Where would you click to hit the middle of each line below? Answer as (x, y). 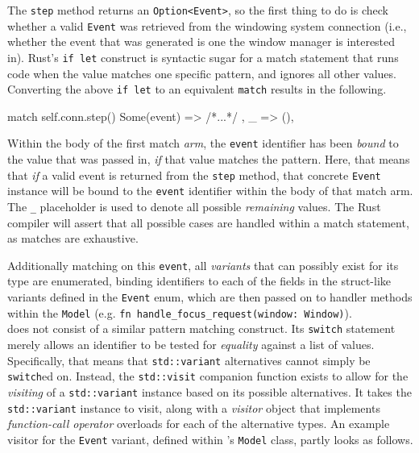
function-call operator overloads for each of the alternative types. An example (199, 424)
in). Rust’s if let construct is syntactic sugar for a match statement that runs (203, 57)
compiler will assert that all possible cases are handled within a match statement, (208, 222)
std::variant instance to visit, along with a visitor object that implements (194, 407)
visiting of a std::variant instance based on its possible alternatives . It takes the (209, 391)
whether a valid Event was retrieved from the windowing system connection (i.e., (207, 25)
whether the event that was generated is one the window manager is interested (201, 42)
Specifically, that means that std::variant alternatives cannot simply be (189, 360)
